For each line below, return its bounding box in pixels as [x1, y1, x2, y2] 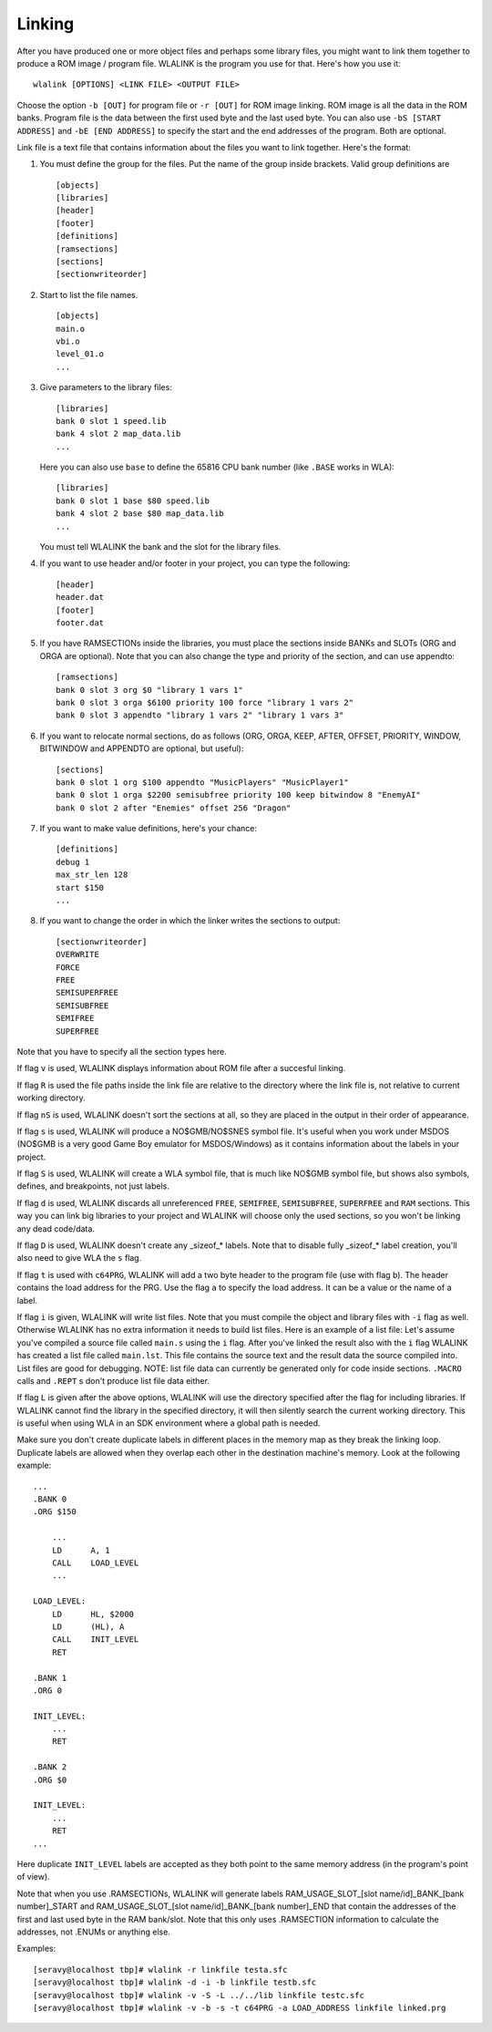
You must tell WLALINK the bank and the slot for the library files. [39, 542, 282, 552]
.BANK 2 [33, 1762, 67, 1772]
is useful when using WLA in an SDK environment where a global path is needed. [16, 1418, 321, 1429]
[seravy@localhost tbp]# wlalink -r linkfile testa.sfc [33, 1965, 288, 1975]
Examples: [16, 1943, 56, 1955]
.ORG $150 [33, 1507, 77, 1517]
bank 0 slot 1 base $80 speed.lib [56, 495, 210, 506]
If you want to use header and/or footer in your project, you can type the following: [39, 558, 351, 569]
